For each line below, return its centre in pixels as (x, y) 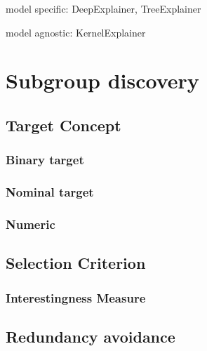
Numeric (31, 224)
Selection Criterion (76, 263)
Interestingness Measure (76, 297)
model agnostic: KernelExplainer (76, 32)
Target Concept (64, 125)
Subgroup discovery (102, 80)
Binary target (45, 160)
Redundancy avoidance (91, 336)
